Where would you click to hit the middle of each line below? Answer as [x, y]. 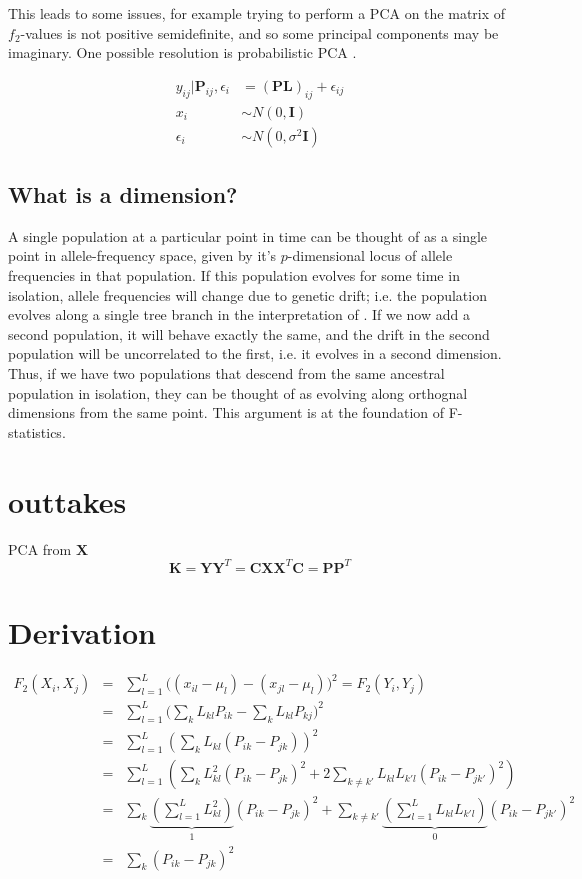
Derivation [82, 631]
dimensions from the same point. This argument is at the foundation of [226, 412]
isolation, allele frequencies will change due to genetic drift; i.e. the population [247, 294]
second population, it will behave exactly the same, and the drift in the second [249, 333]
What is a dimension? [123, 194]
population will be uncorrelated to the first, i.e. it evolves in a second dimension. [255, 353]
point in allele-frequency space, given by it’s [142, 255]
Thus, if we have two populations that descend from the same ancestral [226, 373]
